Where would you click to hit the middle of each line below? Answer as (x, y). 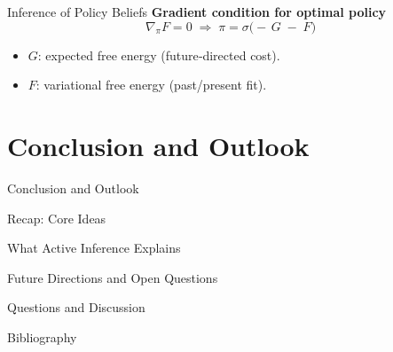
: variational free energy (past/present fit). (151, 85)
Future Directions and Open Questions (113, 277)
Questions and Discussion (76, 307)
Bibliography (42, 336)
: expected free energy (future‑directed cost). (159, 55)
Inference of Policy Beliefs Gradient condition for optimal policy (197, 12)
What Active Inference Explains (94, 248)
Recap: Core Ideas (57, 218)
